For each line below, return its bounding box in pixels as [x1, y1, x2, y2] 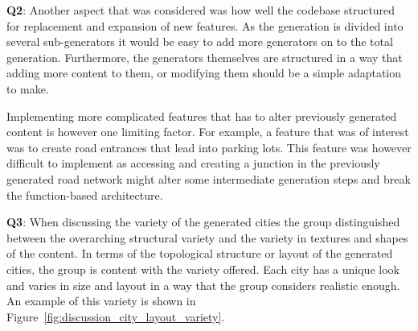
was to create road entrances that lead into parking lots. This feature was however [6, 139, 412, 155]
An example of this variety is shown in [6, 292, 196, 309]
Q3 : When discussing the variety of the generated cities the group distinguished [6, 213, 400, 230]
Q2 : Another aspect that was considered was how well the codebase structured [6, 2, 395, 18]
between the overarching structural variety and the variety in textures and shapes [6, 229, 408, 246]
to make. [6, 80, 49, 97]
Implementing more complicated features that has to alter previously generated [6, 107, 397, 124]
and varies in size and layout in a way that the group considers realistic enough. [6, 276, 400, 293]
